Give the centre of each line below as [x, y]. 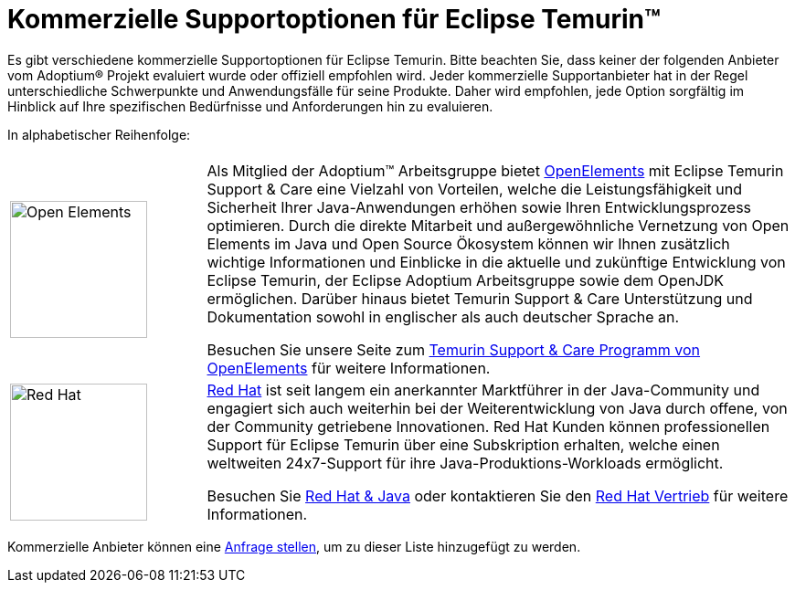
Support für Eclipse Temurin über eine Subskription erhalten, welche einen [463, 444]
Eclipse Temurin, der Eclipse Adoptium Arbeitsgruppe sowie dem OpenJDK [466, 280]
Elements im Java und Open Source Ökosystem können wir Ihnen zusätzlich [468, 243]
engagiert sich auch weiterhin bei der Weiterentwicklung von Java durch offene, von [497, 408]
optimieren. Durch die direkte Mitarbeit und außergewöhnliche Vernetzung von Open [498, 225]
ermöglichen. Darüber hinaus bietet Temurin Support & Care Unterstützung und [480, 298]
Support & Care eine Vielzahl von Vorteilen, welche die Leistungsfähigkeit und [475, 189]
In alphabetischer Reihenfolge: [99, 134]
